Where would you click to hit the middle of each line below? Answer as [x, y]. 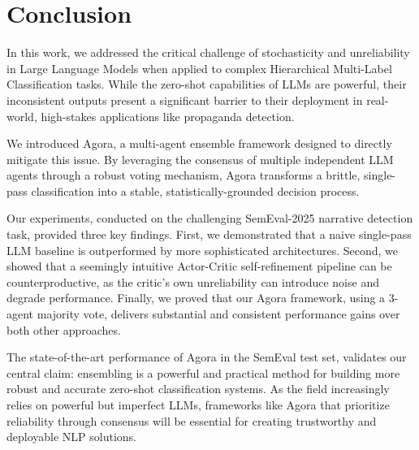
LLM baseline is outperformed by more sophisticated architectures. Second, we [203, 250]
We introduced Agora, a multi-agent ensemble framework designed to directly [199, 143]
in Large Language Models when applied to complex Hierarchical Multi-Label [199, 68]
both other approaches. [64, 329]
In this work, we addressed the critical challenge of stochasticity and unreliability [208, 52]
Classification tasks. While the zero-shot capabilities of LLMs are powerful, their [207, 84]
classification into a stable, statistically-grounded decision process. [195, 190]
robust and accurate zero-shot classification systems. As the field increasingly [198, 389]
